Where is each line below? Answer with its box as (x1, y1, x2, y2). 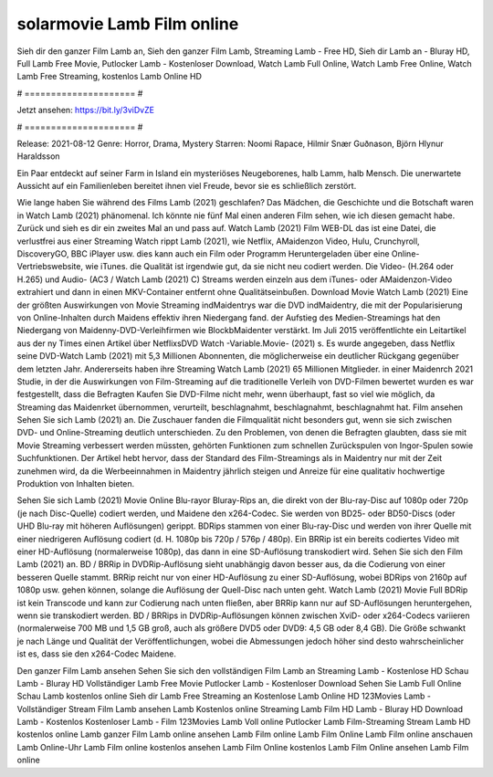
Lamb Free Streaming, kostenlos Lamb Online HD (16, 71, 203, 82)
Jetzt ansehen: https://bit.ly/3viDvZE (16, 105, 155, 116)
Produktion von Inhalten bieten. (16, 478, 135, 489)
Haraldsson (16, 151, 60, 162)
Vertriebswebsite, (16, 261, 84, 272)
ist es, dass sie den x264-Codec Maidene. (16, 648, 177, 659)
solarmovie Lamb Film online (16, 14, 239, 34)
